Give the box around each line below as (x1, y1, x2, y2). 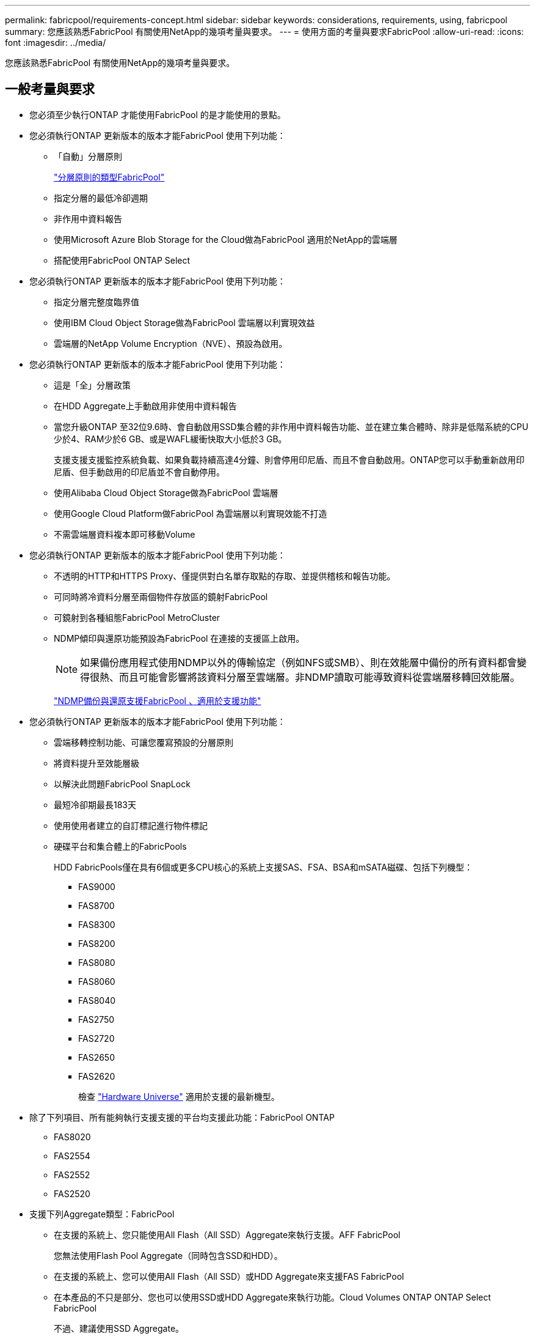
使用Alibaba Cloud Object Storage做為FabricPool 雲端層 (54, 487, 278, 498)
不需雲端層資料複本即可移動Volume (54, 529, 195, 540)
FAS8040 (78, 995, 116, 1006)
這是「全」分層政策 (54, 379, 131, 390)
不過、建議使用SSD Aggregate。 (54, 1323, 184, 1334)
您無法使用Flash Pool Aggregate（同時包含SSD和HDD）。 (54, 1250, 283, 1261)
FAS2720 (78, 1033, 115, 1044)
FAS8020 (54, 1131, 91, 1142)
